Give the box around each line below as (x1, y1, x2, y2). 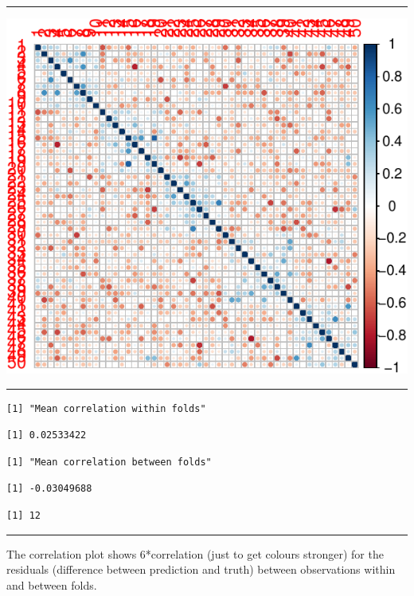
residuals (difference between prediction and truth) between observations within (6, 561, 396, 578)
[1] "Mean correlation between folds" (6, 456, 212, 468)
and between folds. (6, 576, 97, 593)
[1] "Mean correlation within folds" (6, 402, 206, 414)
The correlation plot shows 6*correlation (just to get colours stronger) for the (6, 545, 384, 562)
